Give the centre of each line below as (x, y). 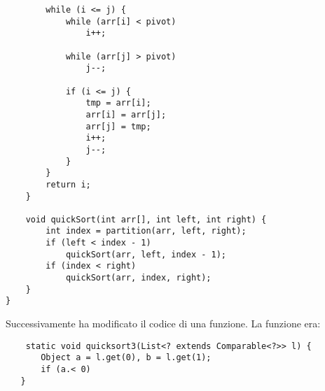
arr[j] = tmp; (118, 126)
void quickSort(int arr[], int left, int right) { (146, 219)
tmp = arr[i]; (118, 103)
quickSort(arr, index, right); (138, 278)
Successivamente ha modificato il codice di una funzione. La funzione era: (163, 324)
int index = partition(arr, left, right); (146, 231)
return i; (68, 184)
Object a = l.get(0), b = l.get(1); (126, 358)
